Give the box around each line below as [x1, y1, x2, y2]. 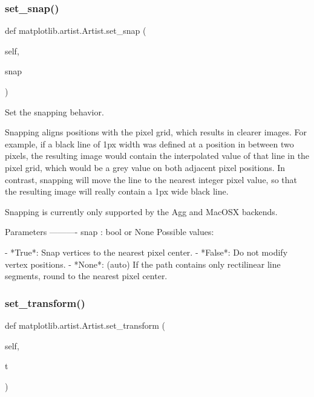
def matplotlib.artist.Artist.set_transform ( [5, 318, 165, 331]
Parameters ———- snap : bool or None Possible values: [5, 225, 214, 238]
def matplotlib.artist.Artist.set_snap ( [5, 24, 146, 37]
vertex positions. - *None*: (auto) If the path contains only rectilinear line [5, 257, 281, 270]
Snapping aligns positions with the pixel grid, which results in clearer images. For [5, 126, 307, 138]
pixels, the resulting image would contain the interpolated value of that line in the [5, 149, 310, 162]
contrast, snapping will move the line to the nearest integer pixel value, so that [5, 173, 298, 186]
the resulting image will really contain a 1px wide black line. [5, 185, 229, 198]
